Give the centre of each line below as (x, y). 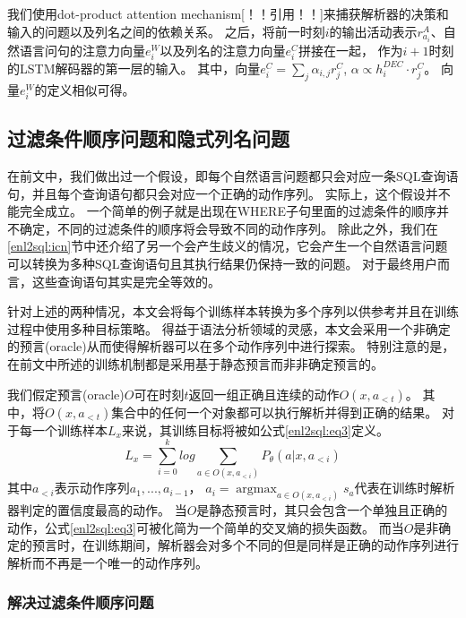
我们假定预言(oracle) (66, 394)
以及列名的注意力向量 (223, 50)
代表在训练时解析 (405, 488)
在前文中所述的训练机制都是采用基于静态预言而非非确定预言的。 (195, 363)
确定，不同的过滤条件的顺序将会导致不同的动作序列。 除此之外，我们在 (229, 228)
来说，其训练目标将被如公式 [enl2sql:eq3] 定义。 (255, 429)
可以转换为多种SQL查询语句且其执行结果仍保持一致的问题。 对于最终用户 (223, 263)
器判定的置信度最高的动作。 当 (97, 510)
